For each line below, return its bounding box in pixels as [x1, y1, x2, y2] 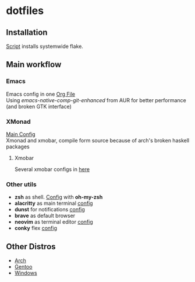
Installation [6, 27, 48, 37]
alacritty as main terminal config [14, 200, 93, 207]
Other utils [6, 180, 37, 188]
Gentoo [14, 263, 33, 270]
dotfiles [6, 4, 44, 18]
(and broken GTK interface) [6, 103, 72, 110]
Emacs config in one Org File [6, 90, 76, 98]
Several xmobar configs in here [14, 165, 90, 173]
